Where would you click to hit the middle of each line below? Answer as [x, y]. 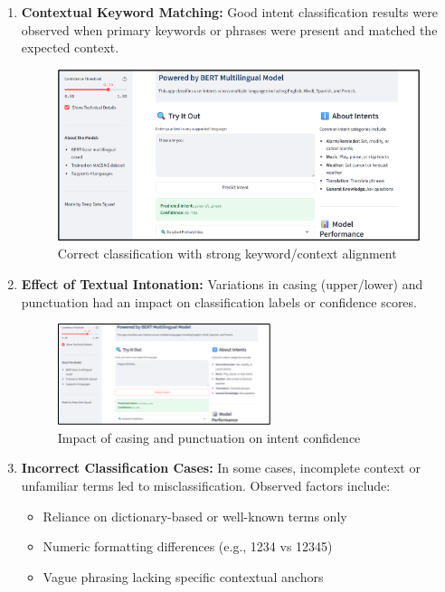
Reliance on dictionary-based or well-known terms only [195, 516]
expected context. [70, 47]
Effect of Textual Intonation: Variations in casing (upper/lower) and [222, 284]
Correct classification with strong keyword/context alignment [227, 254]
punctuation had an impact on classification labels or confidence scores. [219, 301]
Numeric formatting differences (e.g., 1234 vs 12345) [188, 546]
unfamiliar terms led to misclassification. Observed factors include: [206, 485]
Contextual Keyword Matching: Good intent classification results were [229, 12]
